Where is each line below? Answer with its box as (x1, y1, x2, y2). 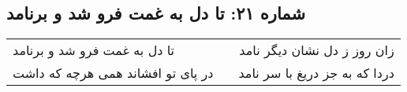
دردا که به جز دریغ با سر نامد (238, 64, 394, 83)
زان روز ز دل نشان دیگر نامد (239, 41, 394, 60)
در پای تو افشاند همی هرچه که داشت (13, 64, 214, 83)
